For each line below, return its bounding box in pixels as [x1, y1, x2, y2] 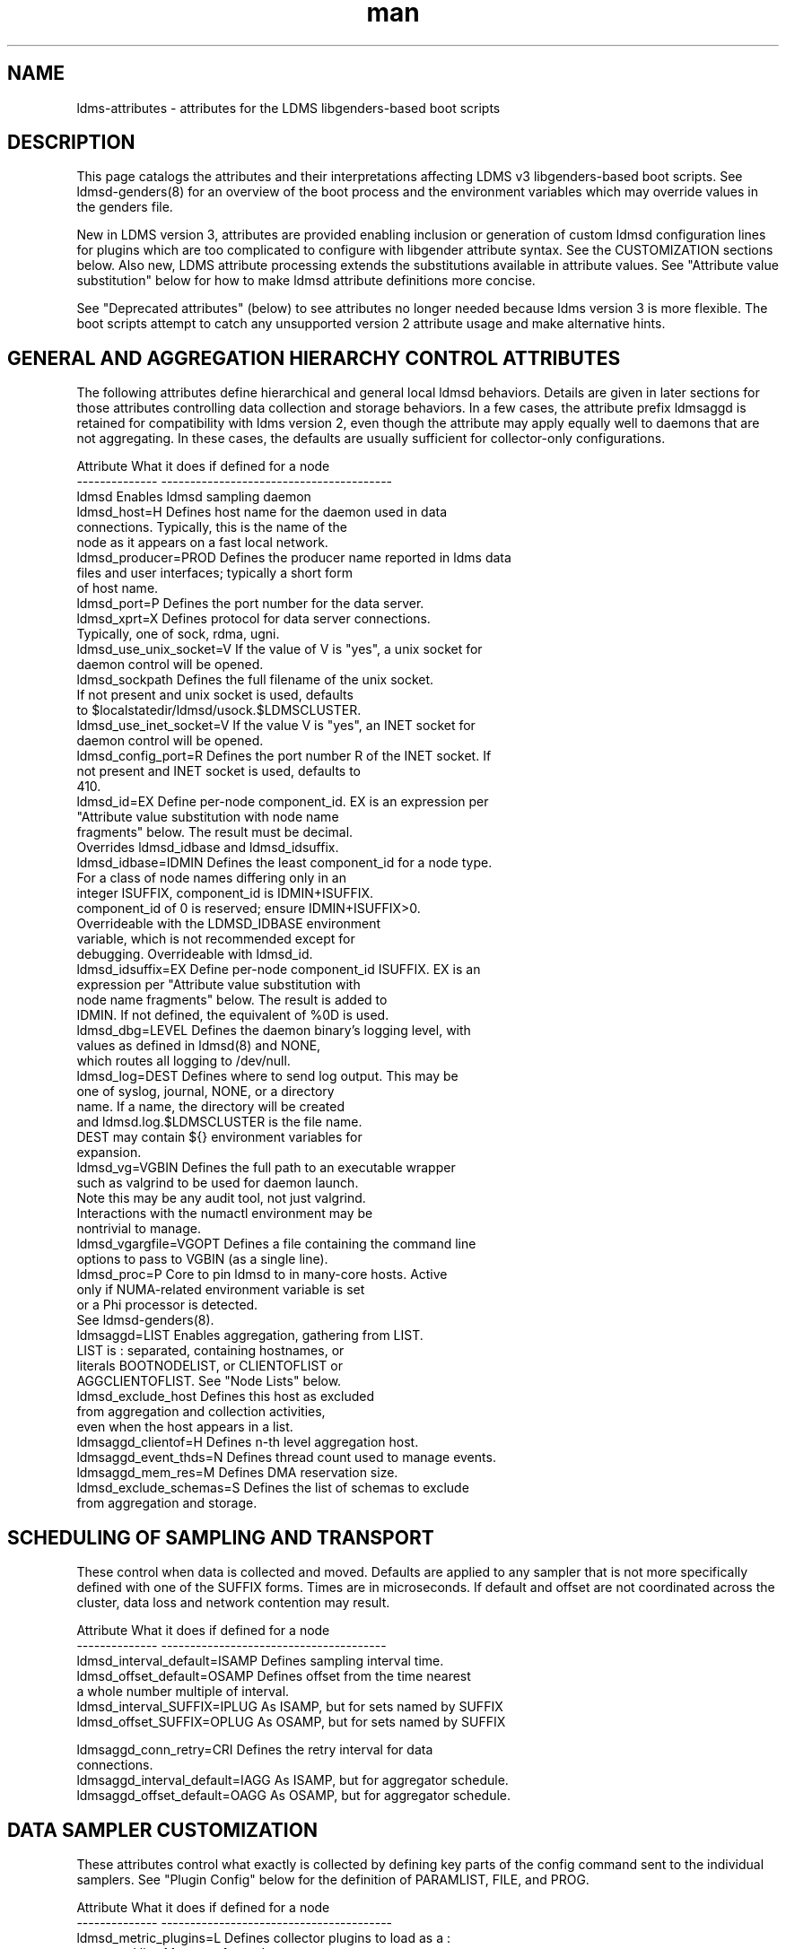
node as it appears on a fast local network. [76, 535, 328, 551]
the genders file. [76, 199, 173, 215]
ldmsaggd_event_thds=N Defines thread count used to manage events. [76, 1449, 496, 1466]
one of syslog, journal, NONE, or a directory [76, 1083, 335, 1100]
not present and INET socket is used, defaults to [76, 763, 361, 779]
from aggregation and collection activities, [76, 1404, 326, 1420]
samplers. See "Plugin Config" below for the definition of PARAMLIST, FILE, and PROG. [76, 1871, 589, 1887]
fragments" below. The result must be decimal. [76, 824, 354, 840]
